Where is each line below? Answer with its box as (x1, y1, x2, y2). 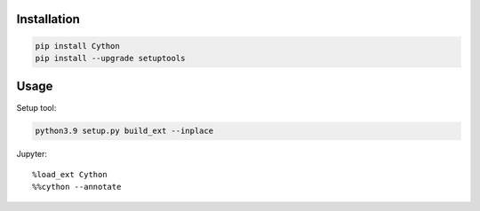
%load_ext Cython (32, 169, 108, 179)
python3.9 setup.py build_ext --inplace (35, 126, 213, 137)
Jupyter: (16, 149, 48, 160)
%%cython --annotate (32, 182, 122, 192)
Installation (16, 12, 80, 27)
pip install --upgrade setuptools (35, 53, 186, 63)
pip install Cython (35, 41, 120, 51)
